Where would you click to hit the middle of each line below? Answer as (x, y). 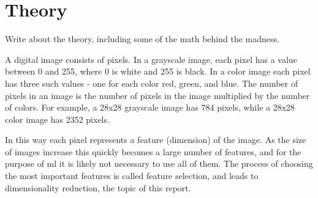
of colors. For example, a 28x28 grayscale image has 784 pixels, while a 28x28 (150, 107)
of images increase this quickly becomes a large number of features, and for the (153, 151)
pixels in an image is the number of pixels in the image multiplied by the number (157, 95)
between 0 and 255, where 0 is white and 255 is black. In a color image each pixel (158, 71)
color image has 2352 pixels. (57, 119)
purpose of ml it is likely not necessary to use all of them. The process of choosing (159, 163)
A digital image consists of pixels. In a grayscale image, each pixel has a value (151, 59)
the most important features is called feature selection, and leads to (132, 176)
